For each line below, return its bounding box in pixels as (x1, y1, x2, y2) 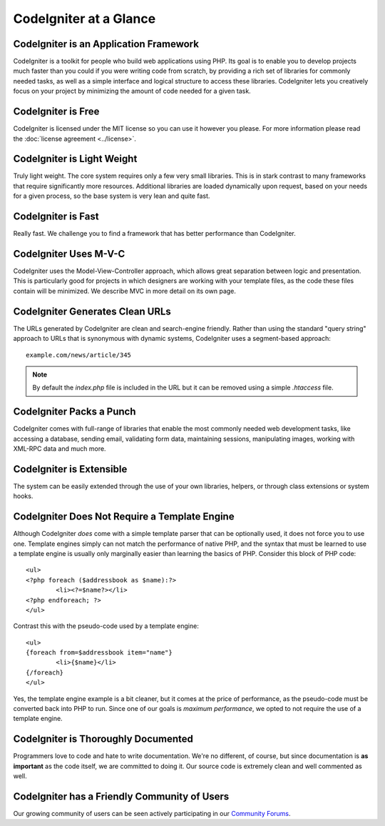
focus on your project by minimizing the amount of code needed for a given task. (13, 86, 251, 96)
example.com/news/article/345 (26, 351, 132, 359)
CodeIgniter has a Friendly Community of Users (13, 790, 230, 802)
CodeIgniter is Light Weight (13, 153, 138, 165)
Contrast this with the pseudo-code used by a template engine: (13, 622, 199, 630)
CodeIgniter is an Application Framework (13, 38, 200, 50)
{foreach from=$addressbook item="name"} (26, 649, 173, 657)
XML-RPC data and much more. (13, 444, 106, 453)
